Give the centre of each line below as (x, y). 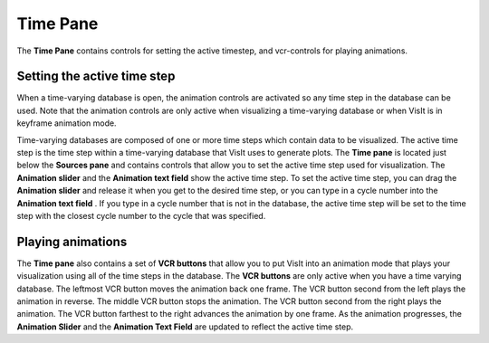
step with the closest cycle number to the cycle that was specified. (141, 215)
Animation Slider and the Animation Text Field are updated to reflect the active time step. (185, 327)
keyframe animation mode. (67, 123)
